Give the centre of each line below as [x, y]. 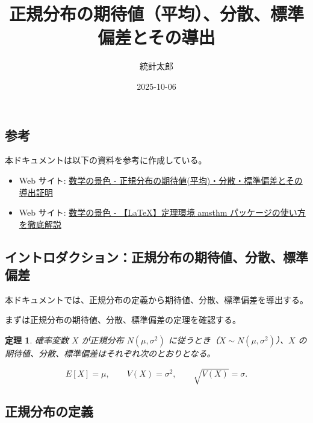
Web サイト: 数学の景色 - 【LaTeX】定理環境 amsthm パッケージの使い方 [162, 212]
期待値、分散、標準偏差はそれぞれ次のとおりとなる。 [110, 353]
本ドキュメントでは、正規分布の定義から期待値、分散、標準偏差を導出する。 [156, 299]
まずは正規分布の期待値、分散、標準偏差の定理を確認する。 [123, 320]
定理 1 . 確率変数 [37, 340]
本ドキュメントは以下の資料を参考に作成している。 [106, 160]
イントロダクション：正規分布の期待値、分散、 [144, 256]
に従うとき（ [194, 340]
